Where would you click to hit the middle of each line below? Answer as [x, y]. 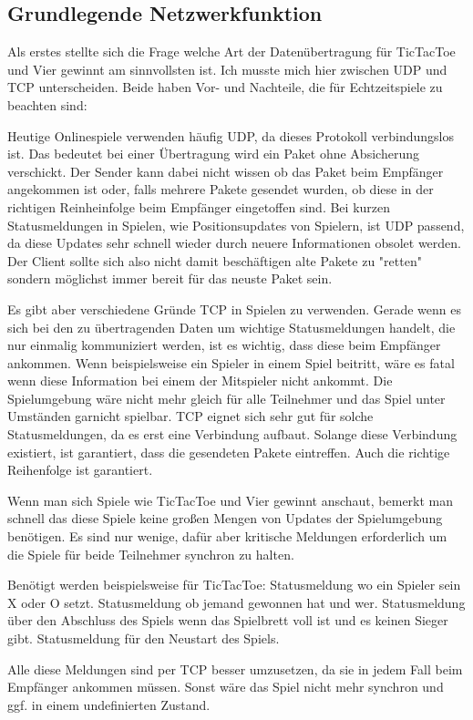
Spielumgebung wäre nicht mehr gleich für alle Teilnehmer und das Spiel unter [226, 398]
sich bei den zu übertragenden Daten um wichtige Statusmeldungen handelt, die [231, 327]
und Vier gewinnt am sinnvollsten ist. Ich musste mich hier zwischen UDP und [227, 69]
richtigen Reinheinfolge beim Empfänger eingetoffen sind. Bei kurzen [199, 206]
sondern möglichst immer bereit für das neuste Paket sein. [170, 278]
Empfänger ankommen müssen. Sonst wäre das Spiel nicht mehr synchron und [226, 687]
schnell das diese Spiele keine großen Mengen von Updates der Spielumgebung [225, 518]
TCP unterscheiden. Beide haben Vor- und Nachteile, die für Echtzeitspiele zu [225, 87]
